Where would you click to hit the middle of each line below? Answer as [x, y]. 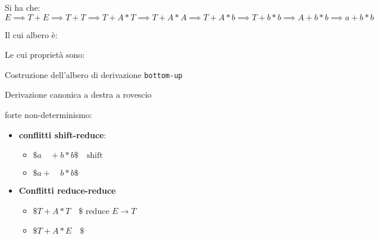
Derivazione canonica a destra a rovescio [78, 94]
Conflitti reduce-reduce [67, 190]
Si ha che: [23, 7]
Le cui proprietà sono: [45, 55]
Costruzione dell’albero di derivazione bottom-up [94, 74]
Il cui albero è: [31, 34]
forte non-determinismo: [48, 115]
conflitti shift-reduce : [62, 134]
